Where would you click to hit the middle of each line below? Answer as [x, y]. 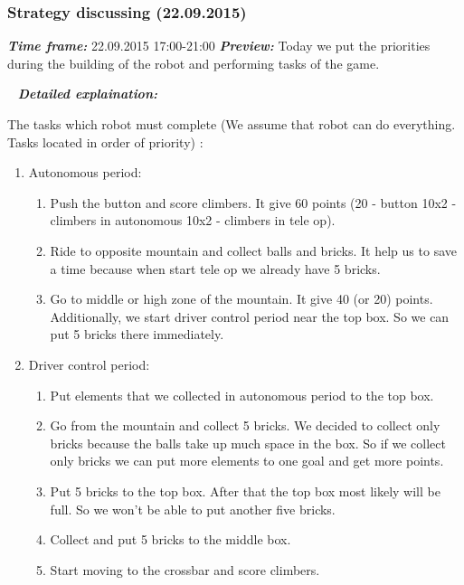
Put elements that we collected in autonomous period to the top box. [242, 395]
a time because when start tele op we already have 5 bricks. [215, 268]
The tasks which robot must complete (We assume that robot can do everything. [232, 124]
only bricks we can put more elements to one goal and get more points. [247, 461]
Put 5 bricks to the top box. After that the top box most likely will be [245, 491]
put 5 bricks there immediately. [137, 334]
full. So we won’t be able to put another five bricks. [193, 509]
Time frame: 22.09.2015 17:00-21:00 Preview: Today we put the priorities [219, 46]
